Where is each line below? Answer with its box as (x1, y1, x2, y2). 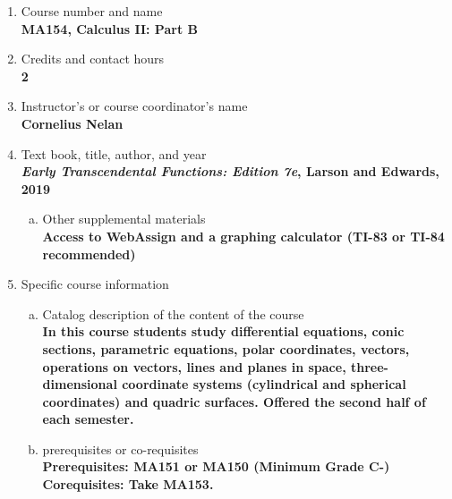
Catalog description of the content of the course (42, 304, 304, 323)
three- (350, 357, 388, 376)
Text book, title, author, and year (21, 144, 207, 163)
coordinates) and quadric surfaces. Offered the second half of (42, 392, 426, 410)
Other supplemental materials (42, 209, 206, 228)
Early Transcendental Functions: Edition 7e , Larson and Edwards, (21, 162, 439, 181)
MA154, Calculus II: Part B (21, 19, 198, 38)
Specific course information (21, 275, 169, 293)
